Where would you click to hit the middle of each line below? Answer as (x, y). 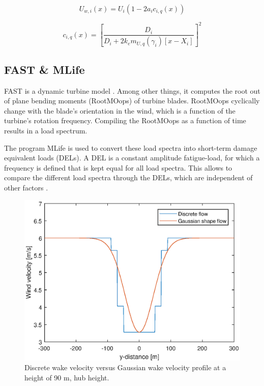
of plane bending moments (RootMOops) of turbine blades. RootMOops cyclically (132, 101)
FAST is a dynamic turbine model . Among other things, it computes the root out (132, 90)
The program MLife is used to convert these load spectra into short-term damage (131, 147)
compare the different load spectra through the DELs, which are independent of (128, 177)
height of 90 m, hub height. (67, 377)
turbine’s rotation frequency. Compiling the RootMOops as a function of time (125, 120)
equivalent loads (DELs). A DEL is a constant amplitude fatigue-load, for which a (132, 158)
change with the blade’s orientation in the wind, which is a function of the (120, 110)
